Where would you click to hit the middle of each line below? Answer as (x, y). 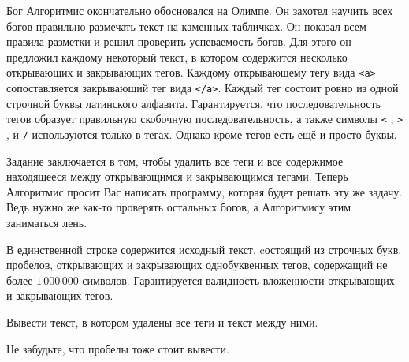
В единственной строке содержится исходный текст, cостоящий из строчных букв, (204, 249)
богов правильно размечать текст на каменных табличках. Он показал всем (186, 26)
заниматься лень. (47, 222)
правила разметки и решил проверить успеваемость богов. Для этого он (179, 41)
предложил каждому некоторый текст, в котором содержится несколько (177, 56)
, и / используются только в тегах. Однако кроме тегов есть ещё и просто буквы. (202, 134)
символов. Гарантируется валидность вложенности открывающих (238, 280)
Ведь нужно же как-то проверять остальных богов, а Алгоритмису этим (179, 207)
